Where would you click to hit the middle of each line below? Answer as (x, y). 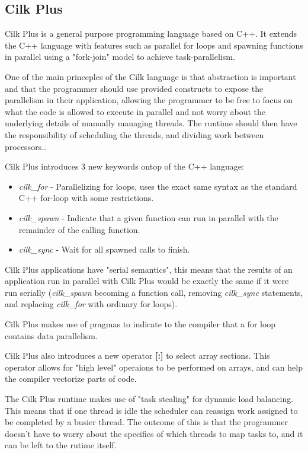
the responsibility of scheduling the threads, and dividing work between (134, 134)
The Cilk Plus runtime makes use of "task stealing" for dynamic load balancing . (149, 399)
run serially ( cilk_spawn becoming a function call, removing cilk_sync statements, (154, 292)
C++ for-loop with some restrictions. (86, 198)
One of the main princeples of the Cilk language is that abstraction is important (150, 76)
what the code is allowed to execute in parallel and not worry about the (135, 111)
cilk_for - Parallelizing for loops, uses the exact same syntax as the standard (158, 186)
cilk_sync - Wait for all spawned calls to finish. (104, 249)
